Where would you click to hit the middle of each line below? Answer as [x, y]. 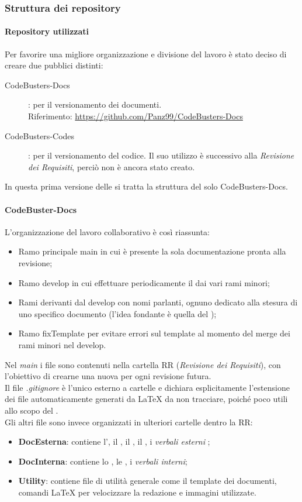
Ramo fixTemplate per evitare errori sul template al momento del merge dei [154, 333]
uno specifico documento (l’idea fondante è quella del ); [117, 313]
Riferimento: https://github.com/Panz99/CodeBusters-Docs [136, 116]
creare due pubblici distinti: [54, 65]
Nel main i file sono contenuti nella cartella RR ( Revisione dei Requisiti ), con [143, 364]
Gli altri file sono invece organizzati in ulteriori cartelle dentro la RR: [129, 422]
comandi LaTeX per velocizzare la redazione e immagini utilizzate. [137, 492]
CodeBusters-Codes [40, 135]
